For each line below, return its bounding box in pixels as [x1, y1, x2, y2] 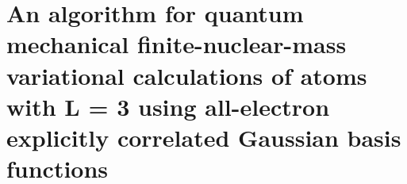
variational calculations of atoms [6, 59, 367, 91]
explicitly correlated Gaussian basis [6, 121, 401, 153]
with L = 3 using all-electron [6, 90, 330, 122]
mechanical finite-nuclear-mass [6, 28, 347, 60]
